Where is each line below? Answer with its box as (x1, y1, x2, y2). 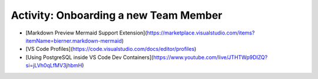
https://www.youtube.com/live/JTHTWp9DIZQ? (153, 53, 268, 61)
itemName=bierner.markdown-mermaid (25, 37, 122, 44)
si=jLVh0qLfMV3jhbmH (25, 62, 82, 69)
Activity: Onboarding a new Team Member (11, 9, 223, 22)
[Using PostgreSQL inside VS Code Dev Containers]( (25, 53, 154, 61)
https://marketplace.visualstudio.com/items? (147, 29, 255, 36)
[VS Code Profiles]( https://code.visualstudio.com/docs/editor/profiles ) (25, 46, 197, 53)
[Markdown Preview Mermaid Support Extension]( (25, 29, 147, 36)
